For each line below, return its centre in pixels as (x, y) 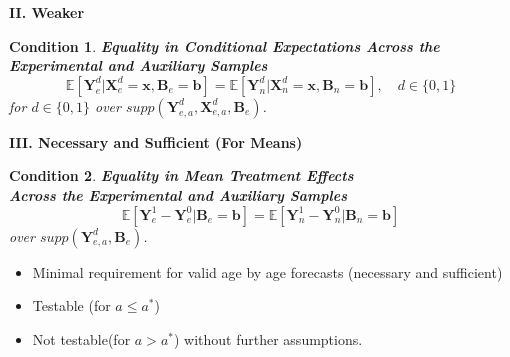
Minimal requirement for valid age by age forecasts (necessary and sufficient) (267, 271)
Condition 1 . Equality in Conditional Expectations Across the (224, 45)
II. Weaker (47, 12)
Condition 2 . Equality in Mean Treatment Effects (181, 175)
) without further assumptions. (268, 338)
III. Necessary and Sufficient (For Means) (156, 141)
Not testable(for (81, 338)
